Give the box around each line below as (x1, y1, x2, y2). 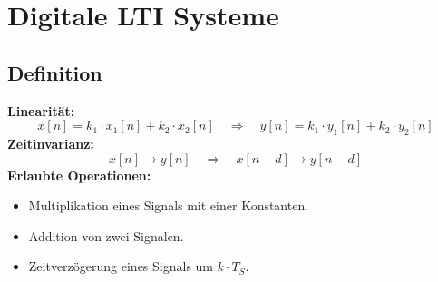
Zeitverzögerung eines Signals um (28, 257, 214, 276)
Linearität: (7, 101, 75, 120)
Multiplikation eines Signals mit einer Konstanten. (28, 196, 309, 215)
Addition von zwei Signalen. (28, 226, 184, 245)
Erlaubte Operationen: (7, 165, 151, 184)
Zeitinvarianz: (7, 133, 94, 152)
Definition (7, 58, 102, 86)
